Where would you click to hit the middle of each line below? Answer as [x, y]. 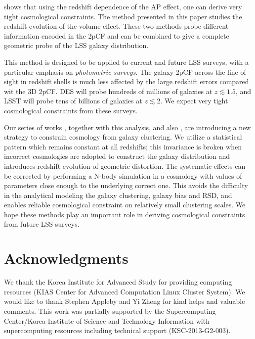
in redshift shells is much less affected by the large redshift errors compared [135, 81]
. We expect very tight [194, 101]
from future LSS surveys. [42, 224]
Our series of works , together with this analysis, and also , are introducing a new [127, 127]
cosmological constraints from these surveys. [71, 110]
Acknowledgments [66, 258]
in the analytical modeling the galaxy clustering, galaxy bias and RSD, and [118, 195]
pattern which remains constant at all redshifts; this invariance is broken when [123, 146]
